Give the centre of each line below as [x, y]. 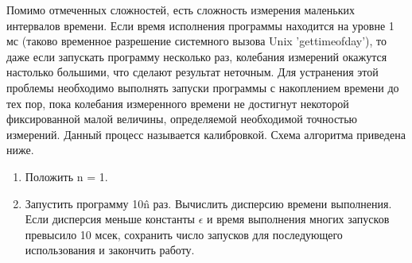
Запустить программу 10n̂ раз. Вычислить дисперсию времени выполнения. [208, 203]
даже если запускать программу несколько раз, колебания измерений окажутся [197, 56]
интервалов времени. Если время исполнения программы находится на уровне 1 [200, 25]
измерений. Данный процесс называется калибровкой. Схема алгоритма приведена [206, 134]
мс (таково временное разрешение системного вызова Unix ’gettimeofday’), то [197, 41]
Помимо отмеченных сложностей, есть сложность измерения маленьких [181, 10]
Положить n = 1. [66, 176]
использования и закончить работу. [110, 250]
